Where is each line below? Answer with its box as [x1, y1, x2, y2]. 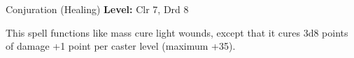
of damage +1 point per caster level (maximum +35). [6, 39, 236, 53]
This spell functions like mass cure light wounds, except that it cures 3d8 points [6, 25, 348, 39]
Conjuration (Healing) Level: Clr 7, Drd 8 [6, 2, 189, 16]
